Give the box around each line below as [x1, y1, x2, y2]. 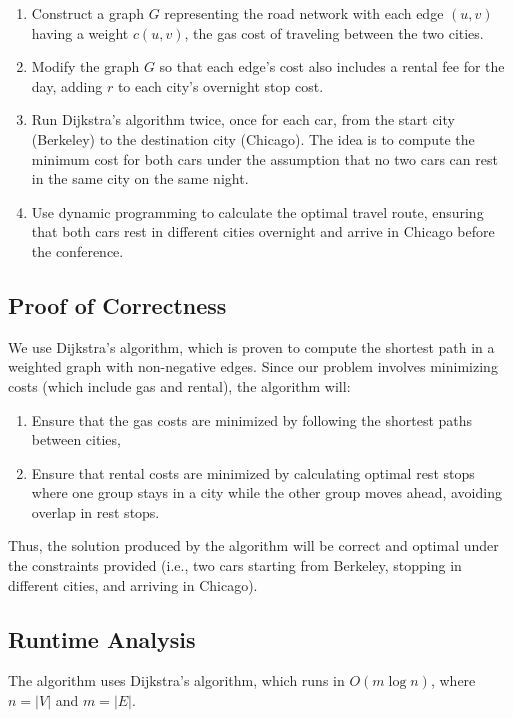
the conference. [31, 240, 124, 261]
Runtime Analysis [8, 623, 196, 654]
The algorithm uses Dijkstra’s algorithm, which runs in [8, 670, 345, 691]
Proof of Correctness [8, 289, 227, 320]
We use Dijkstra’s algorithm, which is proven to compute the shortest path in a [8, 336, 495, 357]
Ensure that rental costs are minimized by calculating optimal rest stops [31, 462, 475, 483]
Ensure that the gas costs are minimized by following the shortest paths [31, 409, 473, 430]
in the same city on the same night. [31, 168, 249, 189]
